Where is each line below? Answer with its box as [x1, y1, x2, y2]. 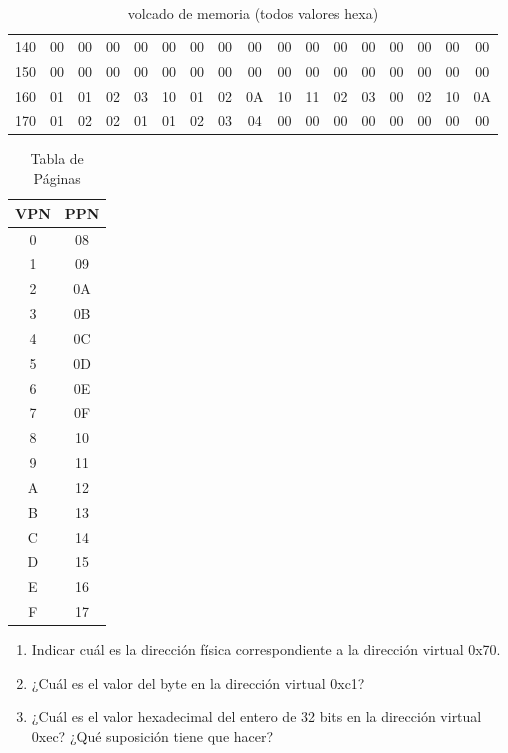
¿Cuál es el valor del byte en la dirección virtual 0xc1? [31, 672, 365, 693]
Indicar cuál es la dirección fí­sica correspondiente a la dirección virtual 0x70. [31, 639, 501, 660]
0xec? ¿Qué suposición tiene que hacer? [31, 726, 274, 747]
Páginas [33, 168, 81, 189]
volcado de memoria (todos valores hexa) [127, 3, 379, 23]
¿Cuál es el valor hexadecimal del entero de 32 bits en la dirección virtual [31, 706, 482, 727]
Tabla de [30, 148, 84, 169]
